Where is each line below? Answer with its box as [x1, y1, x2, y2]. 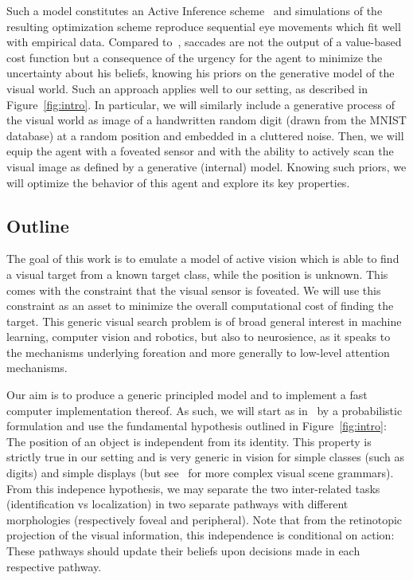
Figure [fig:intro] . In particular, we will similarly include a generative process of [6, 96, 395, 112]
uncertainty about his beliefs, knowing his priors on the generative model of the [6, 65, 395, 81]
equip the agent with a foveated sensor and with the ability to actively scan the [6, 143, 394, 159]
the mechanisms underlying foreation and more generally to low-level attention [6, 343, 390, 360]
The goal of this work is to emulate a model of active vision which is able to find [6, 250, 399, 267]
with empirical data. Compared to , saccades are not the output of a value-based [6, 33, 402, 50]
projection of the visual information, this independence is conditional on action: [6, 527, 395, 543]
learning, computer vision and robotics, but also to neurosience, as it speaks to [6, 328, 391, 345]
